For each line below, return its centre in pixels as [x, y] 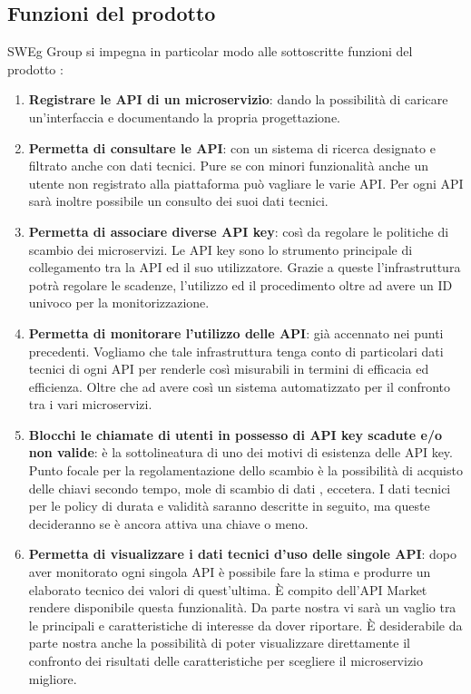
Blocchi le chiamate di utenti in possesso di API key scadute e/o [235, 434]
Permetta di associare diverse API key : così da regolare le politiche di [239, 231]
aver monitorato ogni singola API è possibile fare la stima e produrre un [230, 572]
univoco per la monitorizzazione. [119, 303]
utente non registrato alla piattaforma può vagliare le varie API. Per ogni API [246, 183]
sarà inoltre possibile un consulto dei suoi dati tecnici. [178, 201]
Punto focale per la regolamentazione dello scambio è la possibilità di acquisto [245, 470]
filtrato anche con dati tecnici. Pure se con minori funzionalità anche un [229, 166]
